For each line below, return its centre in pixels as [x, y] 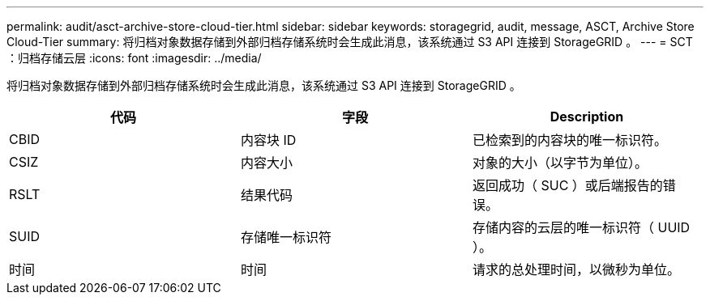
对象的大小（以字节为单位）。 [560, 163]
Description [587, 117]
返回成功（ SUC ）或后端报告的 [567, 185]
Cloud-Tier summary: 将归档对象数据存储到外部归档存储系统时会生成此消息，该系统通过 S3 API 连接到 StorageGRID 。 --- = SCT [350, 42]
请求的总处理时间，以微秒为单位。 [576, 269]
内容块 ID [268, 140]
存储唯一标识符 [286, 237]
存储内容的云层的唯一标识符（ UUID [581, 227]
